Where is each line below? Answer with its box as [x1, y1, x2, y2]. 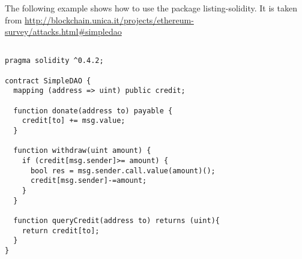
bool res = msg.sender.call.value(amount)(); [30, 166, 216, 175]
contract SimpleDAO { [5, 76, 91, 85]
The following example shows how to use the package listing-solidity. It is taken [5, 2, 297, 14]
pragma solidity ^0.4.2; [5, 56, 104, 65]
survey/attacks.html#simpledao [5, 25, 122, 38]
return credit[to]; [22, 226, 100, 235]
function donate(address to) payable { [13, 106, 173, 115]
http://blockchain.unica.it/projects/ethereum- [25, 13, 194, 26]
